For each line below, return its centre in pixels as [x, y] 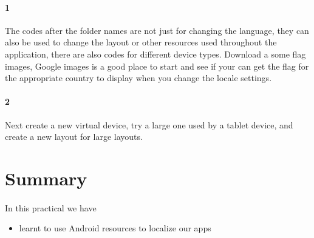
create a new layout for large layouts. [74, 137]
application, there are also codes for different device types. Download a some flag [155, 54]
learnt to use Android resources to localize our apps [115, 228]
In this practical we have [51, 207]
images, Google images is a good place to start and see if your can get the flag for [157, 66]
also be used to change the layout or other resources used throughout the [141, 42]
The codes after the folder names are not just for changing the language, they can [157, 30]
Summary [46, 178]
